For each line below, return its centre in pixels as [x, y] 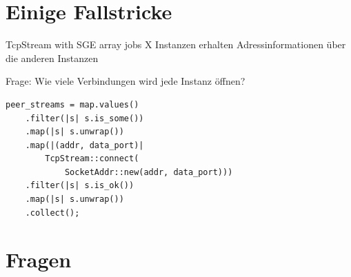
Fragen [39, 259]
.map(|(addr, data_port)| [84, 145]
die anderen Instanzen [52, 58]
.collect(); [52, 213]
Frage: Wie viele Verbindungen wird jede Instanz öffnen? [126, 81]
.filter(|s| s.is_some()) [84, 118]
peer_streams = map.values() [72, 104]
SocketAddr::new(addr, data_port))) [149, 172]
